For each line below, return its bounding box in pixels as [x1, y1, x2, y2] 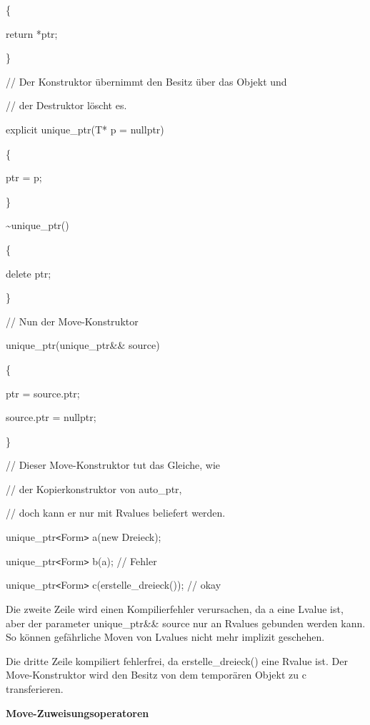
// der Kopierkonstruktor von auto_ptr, [6, 481, 182, 496]
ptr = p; [6, 170, 42, 185]
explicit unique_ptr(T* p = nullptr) [6, 121, 164, 136]
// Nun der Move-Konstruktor [6, 313, 139, 328]
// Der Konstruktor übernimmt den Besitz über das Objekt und [6, 73, 287, 88]
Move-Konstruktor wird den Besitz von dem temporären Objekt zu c [6, 667, 306, 682]
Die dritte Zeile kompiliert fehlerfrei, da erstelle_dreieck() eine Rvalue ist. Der [6, 653, 348, 668]
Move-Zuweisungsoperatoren [6, 705, 149, 720]
